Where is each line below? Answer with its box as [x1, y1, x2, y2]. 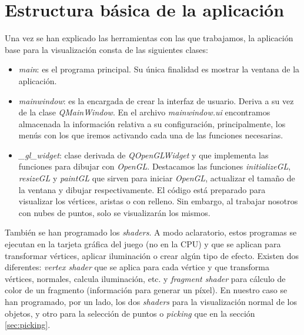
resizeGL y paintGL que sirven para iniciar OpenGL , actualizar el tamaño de [18, 172, 295, 184]
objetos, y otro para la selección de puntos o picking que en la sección [5, 307, 255, 319]
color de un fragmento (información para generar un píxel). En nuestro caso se [5, 284, 288, 296]
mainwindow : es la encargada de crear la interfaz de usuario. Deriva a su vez [18, 94, 294, 107]
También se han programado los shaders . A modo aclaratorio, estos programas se [5, 226, 297, 238]
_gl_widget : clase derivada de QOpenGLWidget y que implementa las [18, 148, 269, 161]
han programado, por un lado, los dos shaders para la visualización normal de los [5, 296, 297, 307]
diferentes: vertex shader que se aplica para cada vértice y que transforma [5, 261, 270, 273]
